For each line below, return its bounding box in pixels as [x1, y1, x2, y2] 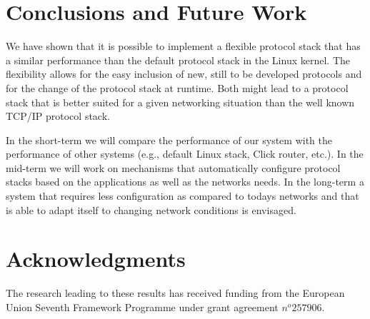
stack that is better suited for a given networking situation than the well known [6, 94, 355, 109]
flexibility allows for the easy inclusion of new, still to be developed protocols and [6, 66, 362, 81]
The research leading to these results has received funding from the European [6, 285, 345, 300]
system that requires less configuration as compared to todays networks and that [6, 188, 359, 203]
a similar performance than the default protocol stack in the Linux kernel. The [6, 52, 351, 67]
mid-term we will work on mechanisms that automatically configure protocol [6, 160, 341, 175]
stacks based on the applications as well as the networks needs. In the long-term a [6, 174, 364, 189]
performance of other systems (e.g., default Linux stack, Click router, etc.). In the [6, 146, 364, 161]
